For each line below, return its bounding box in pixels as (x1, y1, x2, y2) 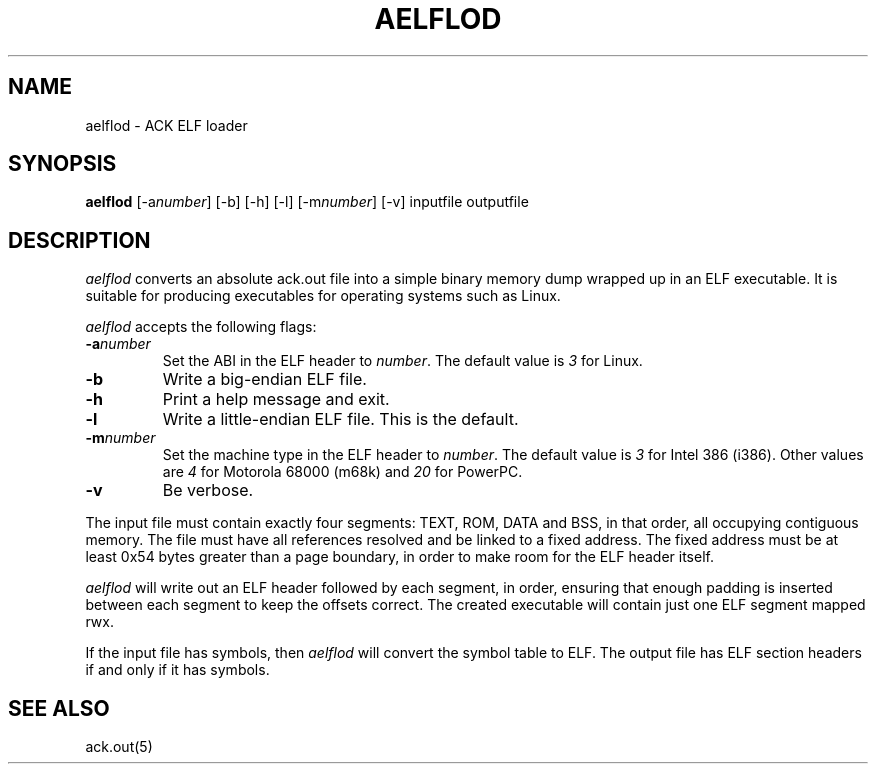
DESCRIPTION (8, 227, 151, 253)
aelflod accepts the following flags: (85, 318, 317, 336)
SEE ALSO (8, 695, 110, 721)
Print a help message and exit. (162, 389, 390, 410)
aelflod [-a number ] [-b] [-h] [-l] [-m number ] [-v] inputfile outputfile (85, 193, 529, 211)
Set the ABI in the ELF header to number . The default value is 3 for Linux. (162, 352, 643, 370)
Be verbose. (162, 480, 254, 501)
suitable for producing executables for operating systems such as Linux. (85, 287, 561, 305)
